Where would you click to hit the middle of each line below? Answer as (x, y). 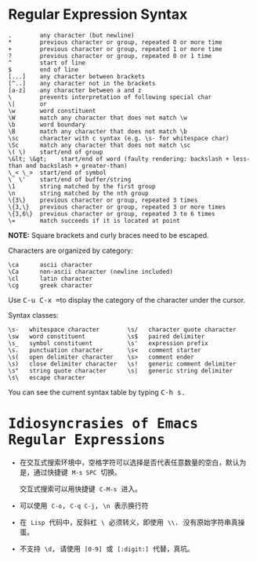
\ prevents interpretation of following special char (110, 97)
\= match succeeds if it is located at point (94, 220)
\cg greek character (50, 285)
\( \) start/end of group (56, 152)
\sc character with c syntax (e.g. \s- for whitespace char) (119, 138)
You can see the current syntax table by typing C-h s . (97, 392)
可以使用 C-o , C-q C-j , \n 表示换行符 (84, 505)
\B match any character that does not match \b (98, 131)
